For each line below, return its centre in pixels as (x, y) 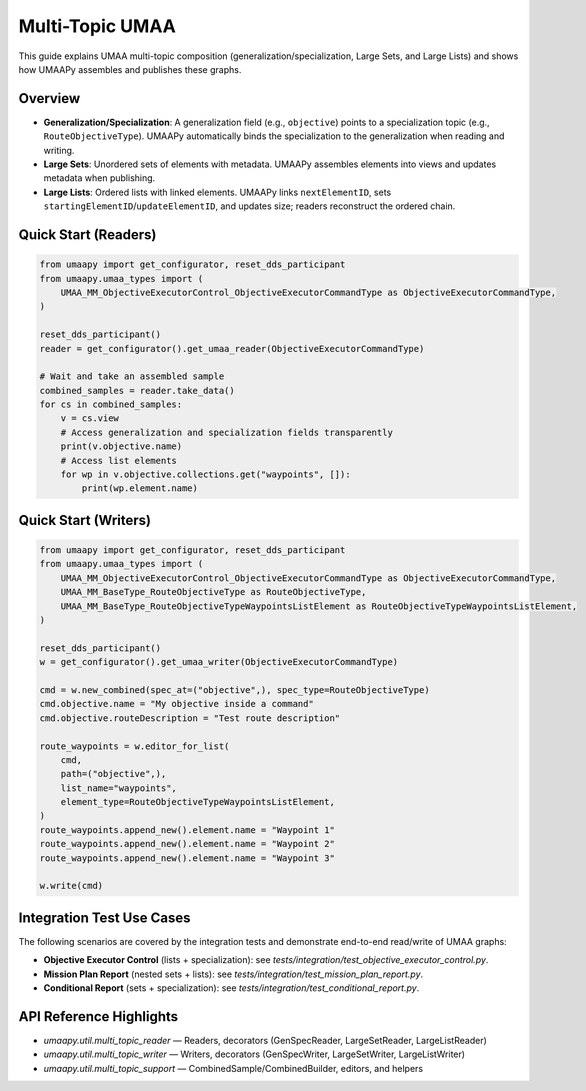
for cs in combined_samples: (111, 404)
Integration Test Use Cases (104, 917)
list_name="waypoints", (118, 788)
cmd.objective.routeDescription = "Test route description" (190, 718)
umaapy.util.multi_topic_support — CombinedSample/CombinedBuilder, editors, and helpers (233, 1068)
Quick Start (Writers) (85, 520)
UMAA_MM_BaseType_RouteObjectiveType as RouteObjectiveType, (213, 592)
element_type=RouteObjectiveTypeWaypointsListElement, (197, 802)
